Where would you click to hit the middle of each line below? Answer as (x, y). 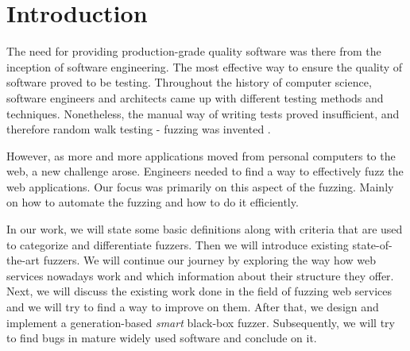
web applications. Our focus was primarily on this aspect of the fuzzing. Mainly (200, 186)
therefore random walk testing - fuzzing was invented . (139, 129)
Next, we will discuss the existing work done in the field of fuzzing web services (199, 291)
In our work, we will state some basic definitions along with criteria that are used (205, 229)
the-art (23, 260)
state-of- (372, 244)
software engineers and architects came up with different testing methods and (195, 97)
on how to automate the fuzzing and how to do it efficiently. (153, 202)
